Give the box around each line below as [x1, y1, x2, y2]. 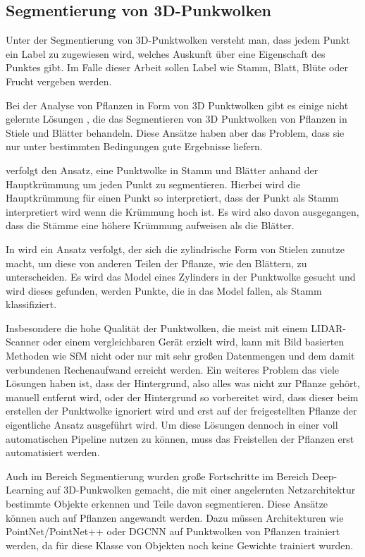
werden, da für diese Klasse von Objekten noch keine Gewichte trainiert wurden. [6, 537, 354, 552]
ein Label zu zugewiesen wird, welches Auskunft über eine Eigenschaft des [6, 46, 326, 61]
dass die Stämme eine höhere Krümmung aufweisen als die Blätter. [6, 218, 295, 233]
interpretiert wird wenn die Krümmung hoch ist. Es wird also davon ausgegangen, [6, 204, 359, 219]
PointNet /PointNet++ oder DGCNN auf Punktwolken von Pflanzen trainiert [6, 524, 340, 539]
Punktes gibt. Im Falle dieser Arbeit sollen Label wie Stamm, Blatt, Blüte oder [6, 60, 348, 75]
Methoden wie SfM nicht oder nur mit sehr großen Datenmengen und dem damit [6, 348, 355, 363]
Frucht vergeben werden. [6, 73, 112, 88]
